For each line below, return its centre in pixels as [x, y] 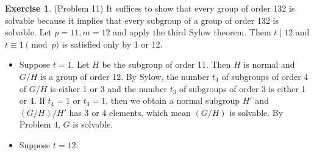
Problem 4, [40, 124]
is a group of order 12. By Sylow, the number [125, 76]
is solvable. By [256, 112]
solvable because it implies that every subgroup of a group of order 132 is [142, 20]
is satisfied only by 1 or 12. [112, 44]
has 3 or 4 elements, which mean [130, 112]
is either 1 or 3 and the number [109, 88]
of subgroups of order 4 [265, 76]
